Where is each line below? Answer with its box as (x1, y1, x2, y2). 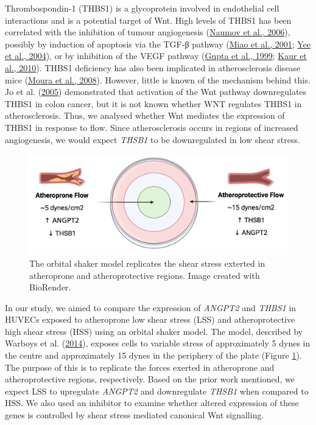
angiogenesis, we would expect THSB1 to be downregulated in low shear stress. (5, 133, 300, 146)
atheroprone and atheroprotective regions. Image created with (29, 269, 260, 281)
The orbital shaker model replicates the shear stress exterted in (29, 256, 265, 269)
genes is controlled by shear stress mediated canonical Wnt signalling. (5, 409, 264, 421)
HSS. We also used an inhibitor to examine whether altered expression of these (5, 396, 299, 409)
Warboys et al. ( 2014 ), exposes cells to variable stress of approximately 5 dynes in (5, 337, 311, 349)
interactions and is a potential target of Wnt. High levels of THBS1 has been (5, 13, 292, 26)
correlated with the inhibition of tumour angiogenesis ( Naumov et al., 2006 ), (5, 26, 290, 38)
